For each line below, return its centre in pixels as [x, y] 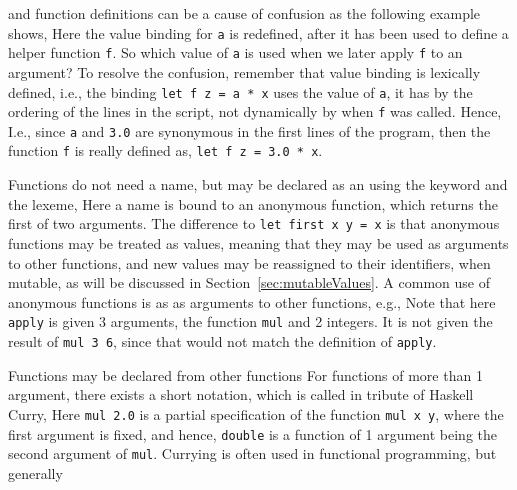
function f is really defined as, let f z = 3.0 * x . [165, 150]
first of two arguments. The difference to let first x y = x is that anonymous [254, 223]
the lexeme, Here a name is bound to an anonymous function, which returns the [253, 203]
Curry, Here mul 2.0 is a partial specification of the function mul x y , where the [256, 413]
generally [35, 472]
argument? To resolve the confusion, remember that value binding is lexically [244, 71]
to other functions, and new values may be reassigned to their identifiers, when [249, 262]
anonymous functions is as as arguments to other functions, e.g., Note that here [252, 301]
